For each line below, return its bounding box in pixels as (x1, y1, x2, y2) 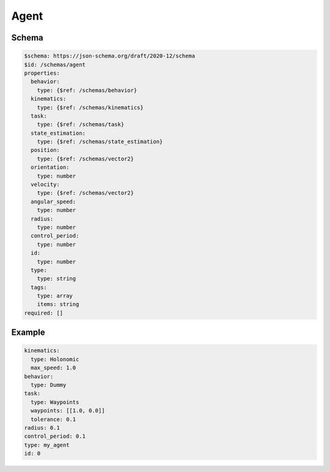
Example (11, 328, 45, 338)
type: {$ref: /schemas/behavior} (37, 86, 137, 94)
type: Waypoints (31, 399, 79, 405)
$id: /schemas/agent (24, 61, 86, 68)
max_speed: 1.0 (31, 364, 76, 372)
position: (31, 147, 61, 154)
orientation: (31, 164, 70, 171)
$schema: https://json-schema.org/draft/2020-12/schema (24, 53, 196, 59)
